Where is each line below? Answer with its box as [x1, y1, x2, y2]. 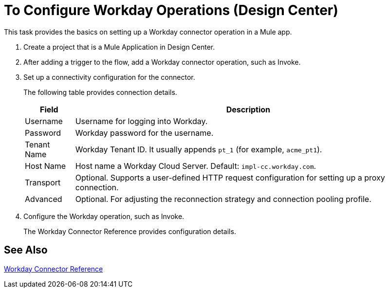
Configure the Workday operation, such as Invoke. [23, 212, 185, 220]
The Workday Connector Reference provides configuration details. [23, 227, 236, 236]
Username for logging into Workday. [75, 116, 208, 126]
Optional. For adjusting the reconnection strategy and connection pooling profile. [75, 194, 371, 204]
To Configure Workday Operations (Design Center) [4, 2, 338, 18]
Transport [25, 177, 61, 187]
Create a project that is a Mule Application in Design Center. [23, 42, 215, 51]
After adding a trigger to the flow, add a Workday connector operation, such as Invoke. [23, 57, 301, 66]
